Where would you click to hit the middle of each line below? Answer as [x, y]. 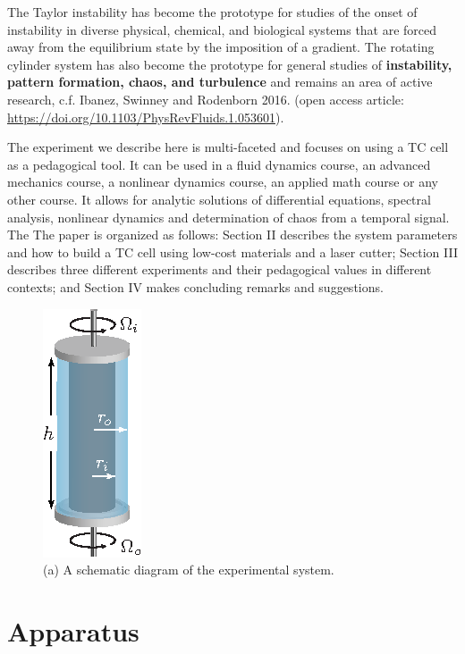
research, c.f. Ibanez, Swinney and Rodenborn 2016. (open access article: [206, 99]
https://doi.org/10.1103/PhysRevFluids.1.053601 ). [146, 117]
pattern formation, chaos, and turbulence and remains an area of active [220, 82]
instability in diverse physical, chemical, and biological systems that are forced [222, 29]
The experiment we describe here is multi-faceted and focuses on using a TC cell [228, 147]
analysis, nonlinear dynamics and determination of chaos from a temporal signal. [228, 217]
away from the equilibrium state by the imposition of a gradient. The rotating [221, 47]
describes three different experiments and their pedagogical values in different [220, 269]
